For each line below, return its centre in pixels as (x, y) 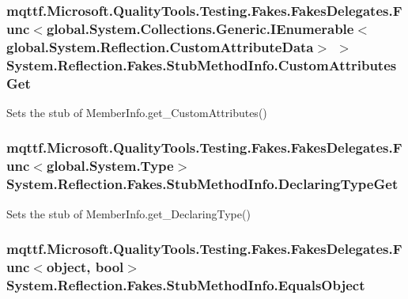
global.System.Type (110, 166)
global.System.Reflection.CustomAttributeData (160, 46)
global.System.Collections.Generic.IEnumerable (200, 28)
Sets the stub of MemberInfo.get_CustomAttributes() (137, 112)
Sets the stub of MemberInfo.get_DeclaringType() (128, 213)
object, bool (85, 267)
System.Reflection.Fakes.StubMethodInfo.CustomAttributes (202, 64)
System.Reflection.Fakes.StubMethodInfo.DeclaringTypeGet (202, 184)
